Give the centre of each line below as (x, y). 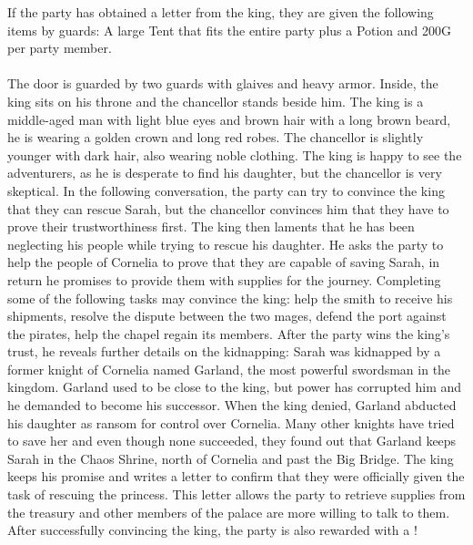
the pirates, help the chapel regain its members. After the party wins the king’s (229, 333)
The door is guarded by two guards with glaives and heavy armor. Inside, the (223, 83)
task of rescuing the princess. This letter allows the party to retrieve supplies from (236, 494)
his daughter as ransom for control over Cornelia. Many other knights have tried (231, 422)
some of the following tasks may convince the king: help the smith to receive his (230, 298)
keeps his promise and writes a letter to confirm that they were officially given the (236, 476)
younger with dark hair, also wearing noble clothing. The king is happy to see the (235, 154)
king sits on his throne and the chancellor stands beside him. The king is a (216, 101)
